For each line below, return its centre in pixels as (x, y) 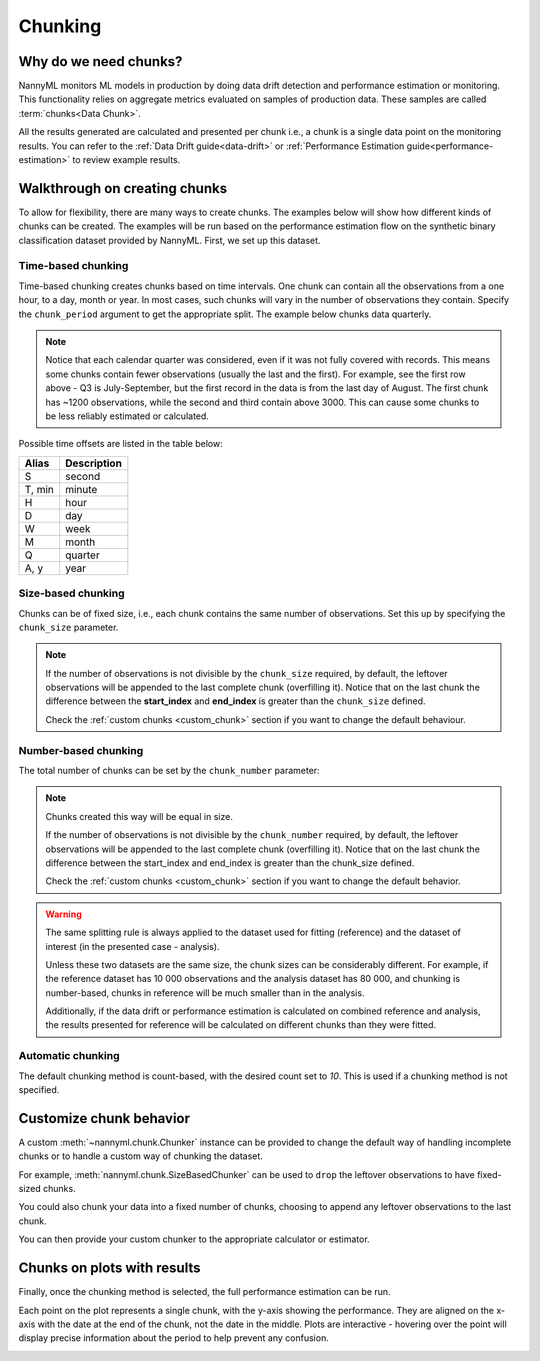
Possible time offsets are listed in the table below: (121, 444)
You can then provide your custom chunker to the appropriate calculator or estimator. (194, 1239)
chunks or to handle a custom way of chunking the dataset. (141, 1156)
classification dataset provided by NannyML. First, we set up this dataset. (169, 240)
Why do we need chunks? (100, 61)
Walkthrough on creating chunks (123, 188)
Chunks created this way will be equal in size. (139, 816)
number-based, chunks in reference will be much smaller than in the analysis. (205, 992)
